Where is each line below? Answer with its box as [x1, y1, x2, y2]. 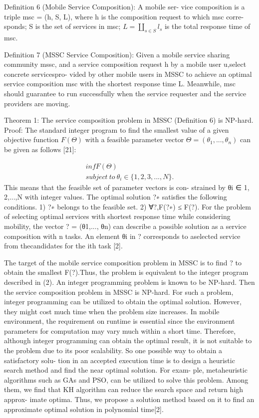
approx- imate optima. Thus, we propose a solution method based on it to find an [4, 394, 255, 405]
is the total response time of [164, 21, 251, 31]
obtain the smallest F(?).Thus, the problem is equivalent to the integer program [4, 267, 249, 277]
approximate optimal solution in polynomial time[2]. [4, 404, 164, 414]
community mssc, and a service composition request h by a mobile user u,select [4, 59, 247, 69]
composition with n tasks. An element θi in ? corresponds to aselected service [4, 230, 241, 241]
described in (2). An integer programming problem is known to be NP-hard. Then [4, 276, 255, 287]
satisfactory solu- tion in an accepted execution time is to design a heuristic [4, 355, 235, 365]
